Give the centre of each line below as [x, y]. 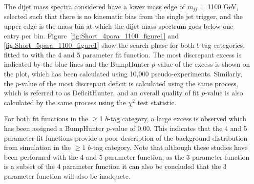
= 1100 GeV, [219, 6]
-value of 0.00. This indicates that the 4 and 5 [178, 128]
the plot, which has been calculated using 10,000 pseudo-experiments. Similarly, [123, 74]
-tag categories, [222, 45]
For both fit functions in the [46, 119]
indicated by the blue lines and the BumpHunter [77, 64]
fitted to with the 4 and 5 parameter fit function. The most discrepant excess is [123, 54]
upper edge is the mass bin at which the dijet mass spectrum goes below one [119, 26]
